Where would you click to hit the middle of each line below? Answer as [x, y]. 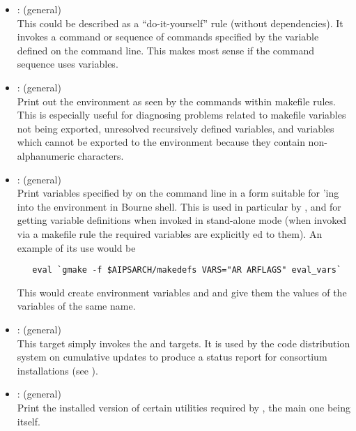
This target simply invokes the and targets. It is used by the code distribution [184, 343]
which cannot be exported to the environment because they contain [161, 142]
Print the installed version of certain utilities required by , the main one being [184, 407]
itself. [29, 421]
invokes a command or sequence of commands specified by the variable [168, 37]
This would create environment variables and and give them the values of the [182, 292]
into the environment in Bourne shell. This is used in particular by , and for [179, 206]
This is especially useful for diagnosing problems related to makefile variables [181, 115]
